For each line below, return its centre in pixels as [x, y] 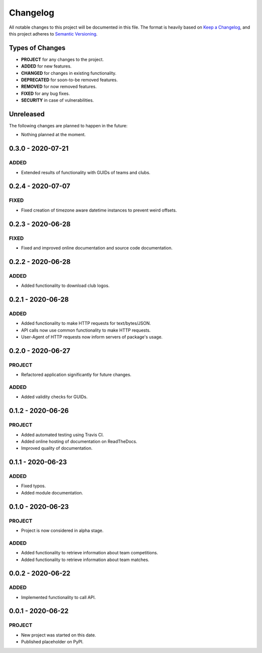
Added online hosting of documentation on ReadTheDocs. [79, 441]
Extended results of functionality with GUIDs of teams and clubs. [86, 172]
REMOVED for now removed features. [59, 87]
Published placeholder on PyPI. [52, 642]
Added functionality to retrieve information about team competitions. [90, 553]
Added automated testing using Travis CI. [63, 435]
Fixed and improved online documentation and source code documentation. [97, 247]
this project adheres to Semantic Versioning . [53, 34]
